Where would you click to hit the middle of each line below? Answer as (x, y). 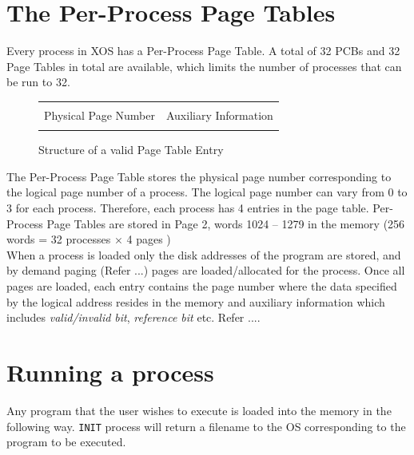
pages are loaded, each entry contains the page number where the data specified (202, 286)
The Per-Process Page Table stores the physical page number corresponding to (199, 176)
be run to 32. (38, 82)
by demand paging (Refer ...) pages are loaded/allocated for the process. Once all (206, 270)
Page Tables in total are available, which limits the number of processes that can (204, 66)
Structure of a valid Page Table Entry (131, 150)
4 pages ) (149, 239)
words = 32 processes (59, 239)
